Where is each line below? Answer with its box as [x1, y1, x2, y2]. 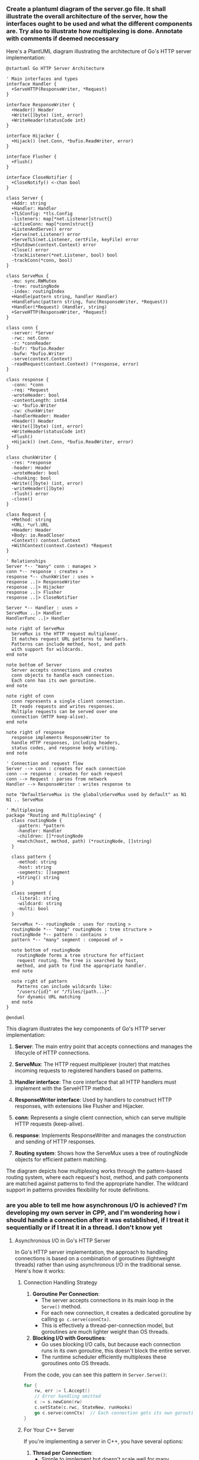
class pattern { [11, 854, 52, 860]
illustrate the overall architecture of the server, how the [6, 12, 168, 20]
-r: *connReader [11, 340, 52, 347]
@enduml [6, 1015, 25, 1021]
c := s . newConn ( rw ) [34, 1399, 83, 1405]
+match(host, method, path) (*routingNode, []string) [17, 838, 152, 845]
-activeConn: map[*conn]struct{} [11, 221, 94, 227]
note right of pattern [11, 979, 68, 985]
